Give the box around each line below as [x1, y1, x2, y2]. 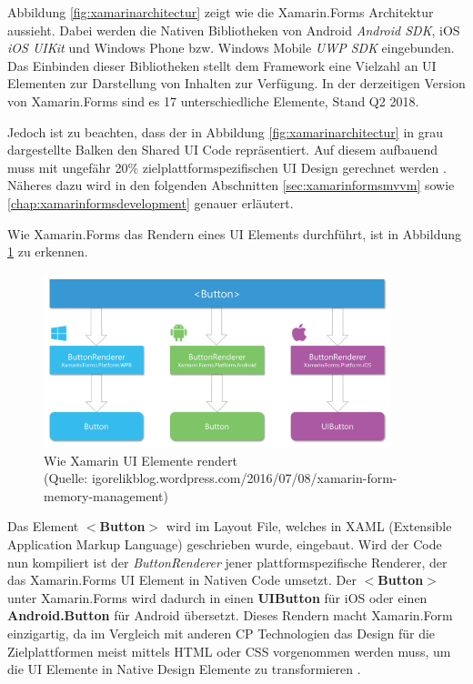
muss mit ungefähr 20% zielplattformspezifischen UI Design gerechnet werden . [7, 157, 447, 176]
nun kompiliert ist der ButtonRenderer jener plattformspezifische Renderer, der [7, 552, 448, 571]
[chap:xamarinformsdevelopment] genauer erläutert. [7, 193, 294, 212]
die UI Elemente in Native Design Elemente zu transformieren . [7, 659, 361, 679]
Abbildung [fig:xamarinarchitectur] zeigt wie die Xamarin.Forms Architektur [7, 3, 434, 21]
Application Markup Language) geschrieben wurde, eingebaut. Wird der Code [7, 535, 442, 554]
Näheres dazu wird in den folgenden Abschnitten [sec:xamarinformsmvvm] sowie [7, 176, 455, 195]
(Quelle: [44, 468, 88, 488]
